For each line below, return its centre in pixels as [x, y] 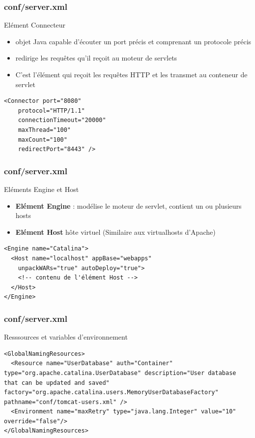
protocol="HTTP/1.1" [51, 110]
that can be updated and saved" [57, 383]
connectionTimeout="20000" [62, 120]
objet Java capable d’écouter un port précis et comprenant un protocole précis [133, 41]
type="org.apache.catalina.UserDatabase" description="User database [120, 373]
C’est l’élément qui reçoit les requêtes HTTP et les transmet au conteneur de [131, 74]
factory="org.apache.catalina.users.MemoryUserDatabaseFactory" [111, 392]
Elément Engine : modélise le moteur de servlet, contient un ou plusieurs [128, 205]
